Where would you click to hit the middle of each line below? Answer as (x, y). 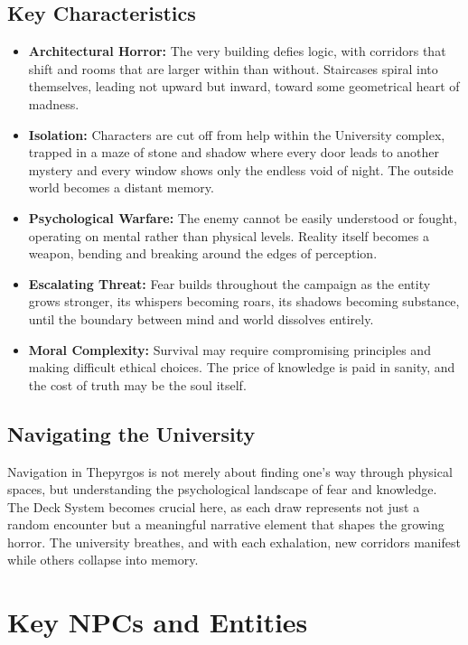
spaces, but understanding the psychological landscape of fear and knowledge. (222, 489)
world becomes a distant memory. (121, 187)
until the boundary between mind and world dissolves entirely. (201, 318)
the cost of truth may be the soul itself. (137, 384)
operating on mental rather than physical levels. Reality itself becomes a (229, 235)
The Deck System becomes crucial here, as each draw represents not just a (214, 506)
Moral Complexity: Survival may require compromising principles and (229, 349)
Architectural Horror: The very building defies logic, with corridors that (237, 51)
